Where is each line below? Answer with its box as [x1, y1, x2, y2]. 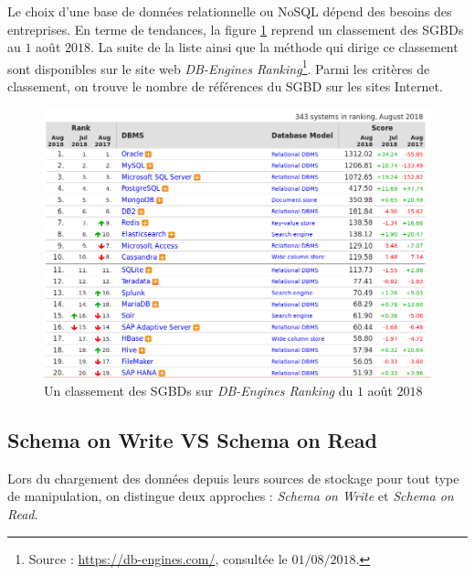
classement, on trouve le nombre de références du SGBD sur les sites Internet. [7, 77, 443, 96]
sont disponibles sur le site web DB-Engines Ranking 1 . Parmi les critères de [7, 56, 430, 78]
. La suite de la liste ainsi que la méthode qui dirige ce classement [90, 37, 459, 57]
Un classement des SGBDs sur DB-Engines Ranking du [44, 381, 354, 399]
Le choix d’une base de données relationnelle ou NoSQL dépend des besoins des [7, 2, 452, 20]
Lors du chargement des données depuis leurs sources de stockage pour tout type [7, 468, 459, 487]
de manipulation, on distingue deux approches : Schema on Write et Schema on [7, 486, 454, 506]
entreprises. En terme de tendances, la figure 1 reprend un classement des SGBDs [7, 19, 464, 38]
